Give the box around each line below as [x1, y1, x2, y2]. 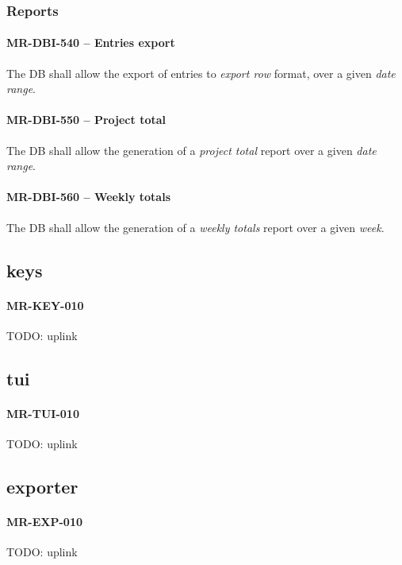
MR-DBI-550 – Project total [6, 111, 166, 128]
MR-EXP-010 [6, 513, 82, 529]
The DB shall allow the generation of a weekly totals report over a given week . [6, 219, 385, 235]
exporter [6, 474, 78, 498]
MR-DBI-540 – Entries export [6, 34, 175, 51]
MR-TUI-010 [6, 404, 79, 421]
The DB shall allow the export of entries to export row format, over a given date [6, 64, 396, 81]
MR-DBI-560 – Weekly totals [6, 188, 171, 205]
